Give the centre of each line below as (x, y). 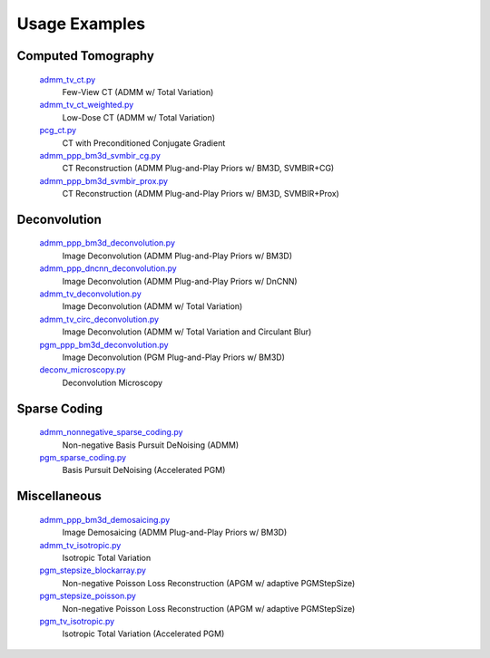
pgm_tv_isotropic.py (77, 621)
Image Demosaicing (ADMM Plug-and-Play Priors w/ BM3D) (175, 532)
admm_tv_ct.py (68, 79)
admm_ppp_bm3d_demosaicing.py (105, 519)
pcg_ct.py (58, 131)
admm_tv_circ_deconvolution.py (99, 319)
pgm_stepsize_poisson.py (88, 596)
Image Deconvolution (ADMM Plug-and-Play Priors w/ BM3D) (177, 256)
